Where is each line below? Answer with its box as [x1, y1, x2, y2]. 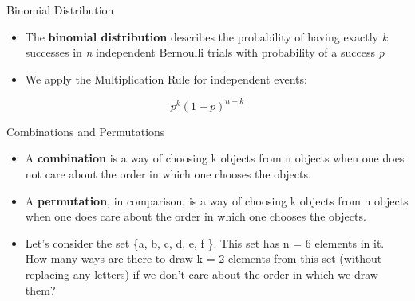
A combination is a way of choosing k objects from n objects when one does [25, 150, 405, 166]
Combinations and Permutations [6, 123, 165, 139]
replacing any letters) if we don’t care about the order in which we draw [25, 266, 378, 283]
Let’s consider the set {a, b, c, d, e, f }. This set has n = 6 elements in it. [25, 234, 385, 251]
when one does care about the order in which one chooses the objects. [25, 208, 366, 225]
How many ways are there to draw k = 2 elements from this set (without [25, 250, 382, 267]
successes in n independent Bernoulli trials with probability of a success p [25, 44, 385, 61]
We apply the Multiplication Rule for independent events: [25, 70, 307, 87]
